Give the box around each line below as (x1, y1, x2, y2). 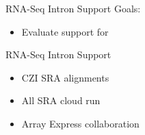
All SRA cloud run (21, 93, 101, 108)
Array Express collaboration (21, 116, 140, 130)
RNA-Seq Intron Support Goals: (5, 1, 141, 15)
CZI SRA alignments (21, 70, 109, 84)
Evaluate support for (21, 24, 109, 38)
